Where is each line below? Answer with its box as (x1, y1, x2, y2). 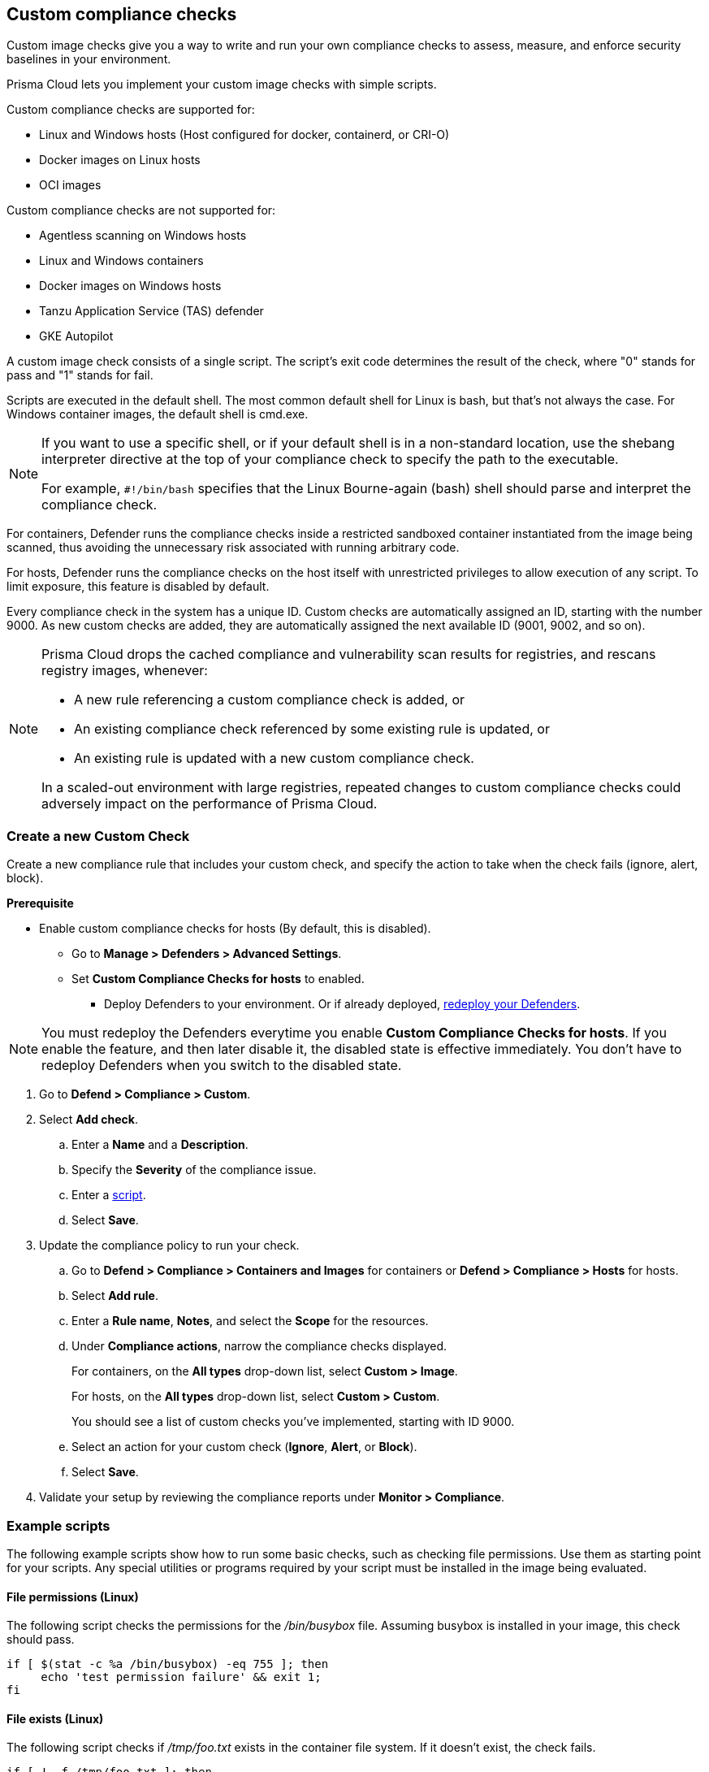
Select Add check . (39, 1112, 139, 1127)
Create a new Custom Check (6, 827, 190, 844)
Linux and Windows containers (39, 253, 204, 268)
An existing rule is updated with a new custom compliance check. (74, 750, 474, 767)
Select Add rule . (71, 1289, 158, 1303)
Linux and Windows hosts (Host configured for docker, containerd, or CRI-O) (39, 128, 450, 142)
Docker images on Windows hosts (39, 279, 222, 293)
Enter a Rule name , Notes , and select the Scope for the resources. (71, 1314, 429, 1328)
